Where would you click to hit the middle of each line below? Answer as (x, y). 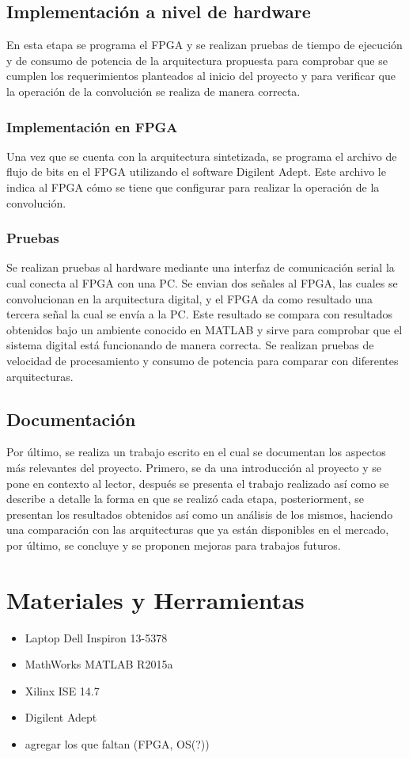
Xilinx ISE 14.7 (62, 690)
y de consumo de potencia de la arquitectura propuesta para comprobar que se (197, 60)
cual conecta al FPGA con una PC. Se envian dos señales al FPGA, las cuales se (202, 282)
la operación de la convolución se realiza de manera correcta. (153, 91)
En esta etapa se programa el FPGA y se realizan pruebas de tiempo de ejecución (204, 45)
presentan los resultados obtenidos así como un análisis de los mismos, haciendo (200, 514)
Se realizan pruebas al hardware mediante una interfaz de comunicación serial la (201, 267)
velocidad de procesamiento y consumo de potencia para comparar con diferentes (203, 360)
